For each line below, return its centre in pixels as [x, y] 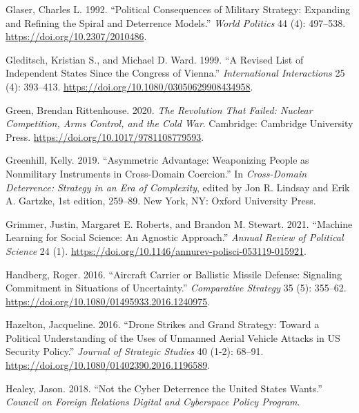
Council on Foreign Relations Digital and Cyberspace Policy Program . [153, 402]
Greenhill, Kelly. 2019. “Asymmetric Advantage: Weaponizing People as [157, 160]
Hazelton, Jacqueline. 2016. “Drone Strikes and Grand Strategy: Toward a [163, 324]
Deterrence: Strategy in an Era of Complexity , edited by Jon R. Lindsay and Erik [178, 187]
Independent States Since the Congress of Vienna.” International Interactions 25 [175, 73]
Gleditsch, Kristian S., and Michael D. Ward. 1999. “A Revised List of [155, 59]
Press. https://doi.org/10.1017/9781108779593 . [105, 136]
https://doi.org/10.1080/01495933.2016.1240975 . [108, 301]
